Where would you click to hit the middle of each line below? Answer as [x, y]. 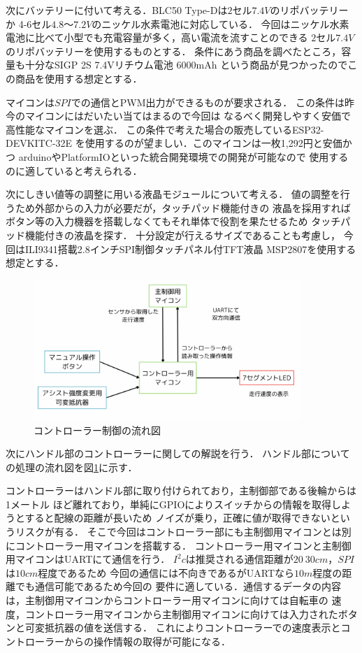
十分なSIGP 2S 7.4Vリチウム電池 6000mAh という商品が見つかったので [186, 65]
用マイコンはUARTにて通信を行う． [88, 559]
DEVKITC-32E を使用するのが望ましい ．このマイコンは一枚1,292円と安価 [174, 143]
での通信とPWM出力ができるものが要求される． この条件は [208, 102]
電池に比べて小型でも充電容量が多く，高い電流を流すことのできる [157, 37]
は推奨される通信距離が [239, 559]
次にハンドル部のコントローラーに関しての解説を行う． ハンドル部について [178, 453]
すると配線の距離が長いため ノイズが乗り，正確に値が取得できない [178, 518]
